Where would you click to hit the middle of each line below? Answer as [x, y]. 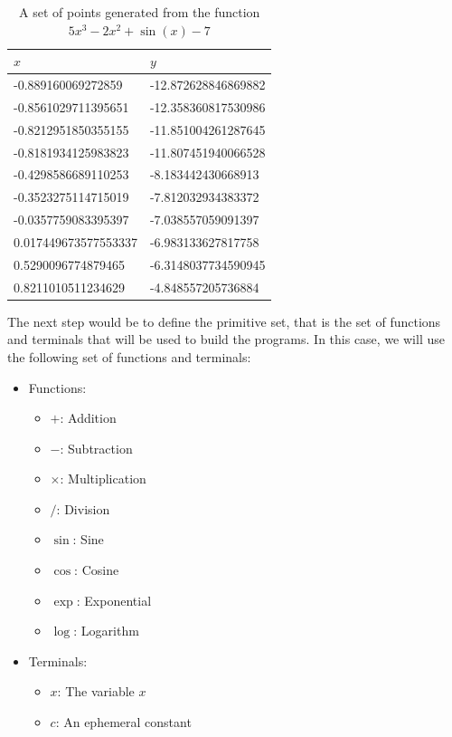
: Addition [88, 418]
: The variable [96, 691]
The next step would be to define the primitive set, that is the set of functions [224, 321]
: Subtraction [96, 448]
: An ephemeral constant [123, 722]
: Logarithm [106, 631]
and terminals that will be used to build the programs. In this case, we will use [226, 339]
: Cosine [97, 570]
